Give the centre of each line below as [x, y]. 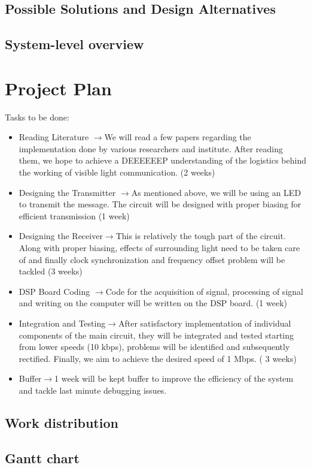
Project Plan [58, 88]
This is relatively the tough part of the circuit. [201, 236]
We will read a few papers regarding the [178, 137]
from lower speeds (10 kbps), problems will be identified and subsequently [154, 347]
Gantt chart [42, 458]
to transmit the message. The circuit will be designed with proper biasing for [160, 204]
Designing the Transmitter [67, 192]
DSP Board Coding [54, 291]
